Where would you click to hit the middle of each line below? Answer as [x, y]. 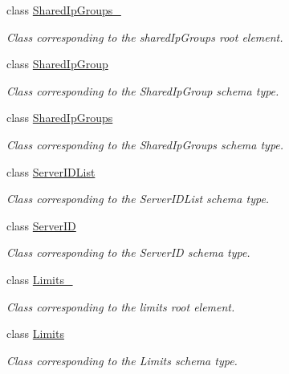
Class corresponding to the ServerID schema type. [128, 252]
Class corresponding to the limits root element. [121, 306]
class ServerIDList [51, 171]
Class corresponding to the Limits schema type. [122, 360]
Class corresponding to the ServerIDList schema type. [138, 199]
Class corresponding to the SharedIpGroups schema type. [145, 144]
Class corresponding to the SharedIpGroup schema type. [143, 90]
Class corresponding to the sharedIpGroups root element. [145, 37]
